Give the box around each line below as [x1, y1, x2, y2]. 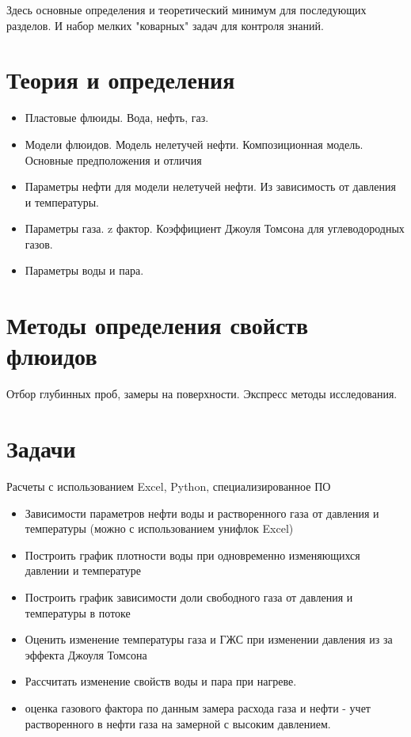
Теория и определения [6, 63, 235, 96]
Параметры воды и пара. [25, 262, 144, 279]
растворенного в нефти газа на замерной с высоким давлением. [25, 715, 331, 731]
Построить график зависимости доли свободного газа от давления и [25, 589, 353, 606]
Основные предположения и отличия [25, 151, 202, 168]
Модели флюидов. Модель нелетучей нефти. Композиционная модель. [25, 135, 363, 152]
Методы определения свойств [6, 309, 309, 341]
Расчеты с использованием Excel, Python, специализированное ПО [6, 478, 331, 495]
